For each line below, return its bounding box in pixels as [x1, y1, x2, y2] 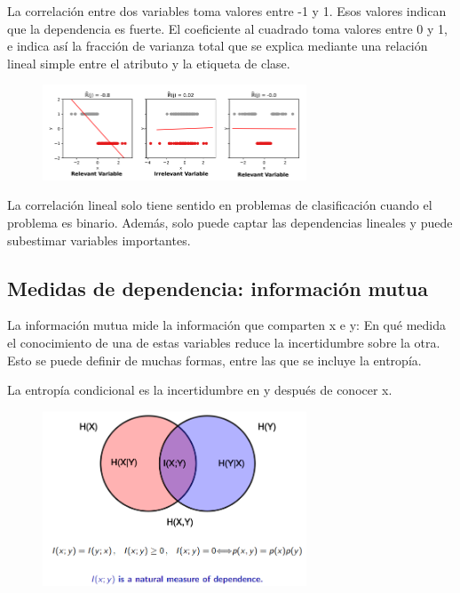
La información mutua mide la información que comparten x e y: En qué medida [7, 316, 447, 334]
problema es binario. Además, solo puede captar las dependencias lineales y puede [7, 212, 453, 231]
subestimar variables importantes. [7, 230, 191, 249]
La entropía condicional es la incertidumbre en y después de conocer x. [7, 381, 393, 399]
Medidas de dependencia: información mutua [7, 274, 429, 301]
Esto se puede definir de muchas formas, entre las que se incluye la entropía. [7, 350, 422, 369]
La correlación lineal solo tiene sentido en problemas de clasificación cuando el [7, 196, 432, 214]
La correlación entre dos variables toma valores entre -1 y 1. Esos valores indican [7, 2, 447, 20]
